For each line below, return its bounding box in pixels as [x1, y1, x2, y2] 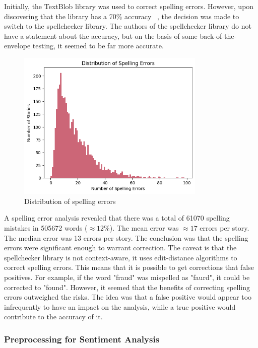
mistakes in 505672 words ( [4, 223, 88, 233]
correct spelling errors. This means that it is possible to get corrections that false [4, 262, 254, 272]
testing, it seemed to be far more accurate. [32, 40, 164, 51]
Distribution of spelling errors [24, 195, 116, 206]
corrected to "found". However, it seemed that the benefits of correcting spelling [4, 282, 250, 292]
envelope [4, 40, 31, 51]
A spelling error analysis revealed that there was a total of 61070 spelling [4, 213, 230, 223]
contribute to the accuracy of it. [4, 311, 103, 322]
